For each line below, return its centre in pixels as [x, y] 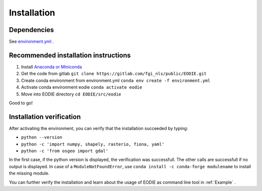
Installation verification [45, 117]
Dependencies [32, 30]
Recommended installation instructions [70, 55]
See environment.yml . [32, 42]
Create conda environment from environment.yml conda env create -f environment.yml [116, 80]
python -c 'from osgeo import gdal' [65, 151]
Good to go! [21, 103]
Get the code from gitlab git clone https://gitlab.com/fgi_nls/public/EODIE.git [114, 74]
